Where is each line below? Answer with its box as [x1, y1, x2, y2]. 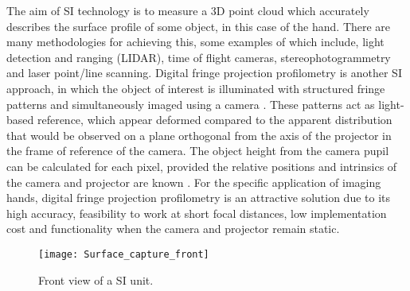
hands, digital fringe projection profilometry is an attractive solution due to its [6, 189, 391, 206]
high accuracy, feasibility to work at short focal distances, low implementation [6, 204, 387, 221]
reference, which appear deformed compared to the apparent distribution [37, 111, 392, 128]
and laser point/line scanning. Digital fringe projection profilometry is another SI [6, 64, 402, 81]
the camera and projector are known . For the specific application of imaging [6, 173, 381, 190]
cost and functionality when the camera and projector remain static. [6, 220, 340, 237]
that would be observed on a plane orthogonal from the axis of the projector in [6, 126, 392, 143]
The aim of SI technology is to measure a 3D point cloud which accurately [6, 2, 369, 18]
